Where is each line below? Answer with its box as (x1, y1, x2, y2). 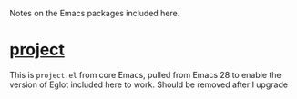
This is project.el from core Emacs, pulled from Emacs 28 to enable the (9, 69, 282, 80)
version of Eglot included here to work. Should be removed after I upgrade (9, 79, 289, 90)
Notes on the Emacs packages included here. (9, 8, 180, 18)
